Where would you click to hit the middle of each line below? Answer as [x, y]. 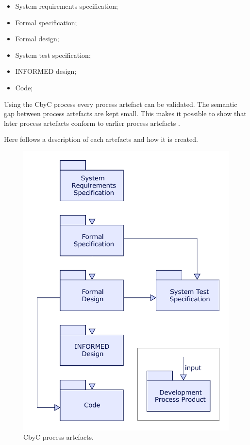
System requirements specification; [67, 6]
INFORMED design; [46, 71]
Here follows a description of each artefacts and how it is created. [101, 139]
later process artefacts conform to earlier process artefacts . [92, 123]
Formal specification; [46, 22]
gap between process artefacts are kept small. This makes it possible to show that [125, 113]
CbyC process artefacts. [58, 437]
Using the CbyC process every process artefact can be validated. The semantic [121, 104]
